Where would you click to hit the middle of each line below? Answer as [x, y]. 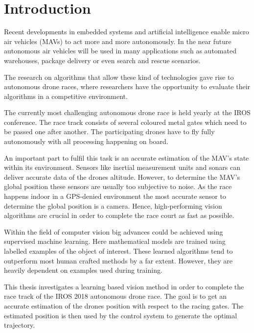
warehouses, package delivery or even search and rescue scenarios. [102, 60]
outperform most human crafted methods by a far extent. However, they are [118, 260]
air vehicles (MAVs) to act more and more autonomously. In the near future [118, 41]
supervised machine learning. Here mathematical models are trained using [115, 241]
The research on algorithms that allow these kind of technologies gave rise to [119, 77]
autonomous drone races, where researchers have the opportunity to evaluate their [127, 86]
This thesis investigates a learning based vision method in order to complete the [124, 286]
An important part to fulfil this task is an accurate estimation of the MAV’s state [127, 157]
